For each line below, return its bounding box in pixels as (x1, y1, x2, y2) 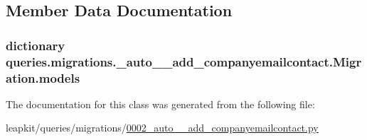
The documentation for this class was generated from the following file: (6, 96, 315, 111)
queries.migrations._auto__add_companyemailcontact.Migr (6, 52, 362, 70)
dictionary (6, 36, 65, 54)
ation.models (6, 69, 80, 86)
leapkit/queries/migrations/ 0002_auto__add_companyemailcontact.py (6, 120, 319, 135)
